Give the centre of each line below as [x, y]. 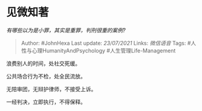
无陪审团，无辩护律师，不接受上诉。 [51, 89]
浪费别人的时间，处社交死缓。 [43, 63]
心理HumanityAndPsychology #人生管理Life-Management [104, 50]
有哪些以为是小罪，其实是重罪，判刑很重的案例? [66, 30]
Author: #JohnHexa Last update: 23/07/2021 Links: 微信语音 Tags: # [106, 43]
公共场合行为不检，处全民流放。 [46, 76]
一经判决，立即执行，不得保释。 [46, 102]
